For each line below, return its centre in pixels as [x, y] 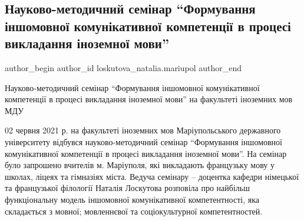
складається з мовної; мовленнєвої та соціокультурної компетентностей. [134, 211]
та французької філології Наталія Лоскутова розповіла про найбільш [127, 188]
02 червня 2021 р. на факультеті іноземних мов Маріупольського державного [143, 130]
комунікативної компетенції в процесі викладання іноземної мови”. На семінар [146, 153]
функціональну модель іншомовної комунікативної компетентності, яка [132, 199]
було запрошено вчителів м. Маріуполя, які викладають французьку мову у [140, 165]
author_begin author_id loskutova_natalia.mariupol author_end [123, 67]
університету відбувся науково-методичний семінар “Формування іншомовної [143, 141]
